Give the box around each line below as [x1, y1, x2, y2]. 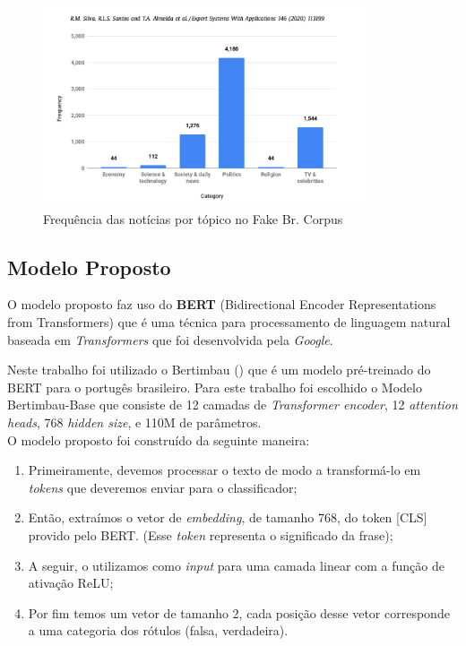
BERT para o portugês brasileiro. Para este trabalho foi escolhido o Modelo [7, 377, 422, 396]
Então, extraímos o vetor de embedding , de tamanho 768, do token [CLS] [28, 508, 427, 527]
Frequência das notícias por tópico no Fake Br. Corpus [43, 209, 343, 228]
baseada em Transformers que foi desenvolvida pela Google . [7, 330, 333, 349]
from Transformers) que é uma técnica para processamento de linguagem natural [7, 313, 451, 332]
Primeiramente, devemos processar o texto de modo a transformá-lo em [28, 461, 421, 479]
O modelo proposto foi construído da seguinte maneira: [7, 430, 310, 449]
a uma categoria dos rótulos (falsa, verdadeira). [28, 621, 289, 640]
